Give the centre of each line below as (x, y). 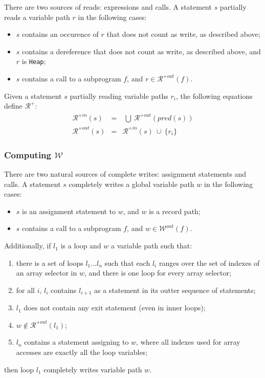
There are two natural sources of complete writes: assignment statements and (125, 174)
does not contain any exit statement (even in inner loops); (115, 308)
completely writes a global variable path (131, 184)
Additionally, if (28, 246)
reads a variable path (37, 17)
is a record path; (175, 211)
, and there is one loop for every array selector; (158, 273)
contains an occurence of (60, 34)
